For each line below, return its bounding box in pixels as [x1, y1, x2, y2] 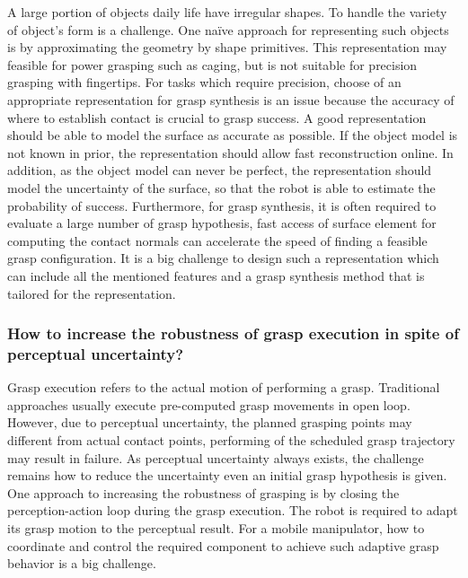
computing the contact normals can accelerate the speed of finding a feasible [7, 231, 428, 250]
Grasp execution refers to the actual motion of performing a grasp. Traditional [7, 378, 440, 397]
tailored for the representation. [7, 284, 176, 302]
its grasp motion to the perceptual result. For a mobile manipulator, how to [7, 518, 425, 537]
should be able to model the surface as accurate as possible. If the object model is [7, 126, 458, 144]
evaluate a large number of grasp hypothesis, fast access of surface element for [7, 214, 437, 232]
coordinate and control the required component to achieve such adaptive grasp [7, 536, 439, 555]
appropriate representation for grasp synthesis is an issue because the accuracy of [7, 90, 455, 109]
